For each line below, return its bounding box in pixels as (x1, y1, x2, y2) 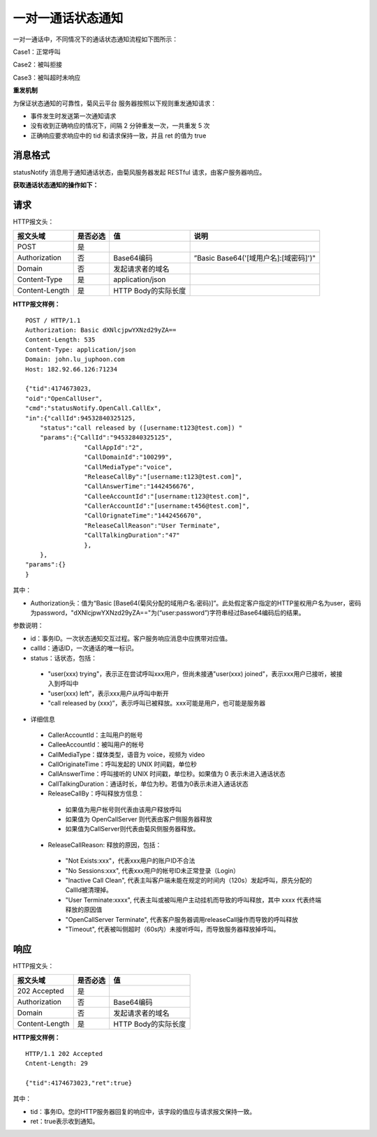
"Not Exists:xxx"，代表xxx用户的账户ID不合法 (65, 856, 195, 865)
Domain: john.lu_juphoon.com (25, 355, 125, 363)
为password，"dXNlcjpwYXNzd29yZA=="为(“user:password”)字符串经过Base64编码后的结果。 (30, 608, 305, 617)
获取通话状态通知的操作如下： (13, 180, 99, 189)
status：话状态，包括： (30, 654, 98, 662)
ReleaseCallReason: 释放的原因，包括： (47, 840, 162, 849)
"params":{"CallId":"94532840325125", (39, 434, 173, 441)
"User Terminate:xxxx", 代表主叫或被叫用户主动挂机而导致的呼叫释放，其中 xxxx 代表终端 (65, 895, 322, 904)
